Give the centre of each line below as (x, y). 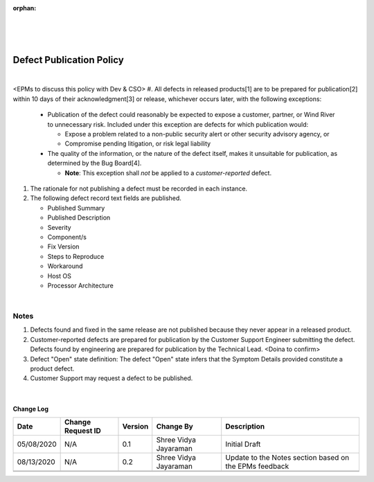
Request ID (83, 431)
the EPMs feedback (257, 466)
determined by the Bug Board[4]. (95, 163)
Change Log (30, 409)
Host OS (60, 276)
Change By (175, 427)
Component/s (67, 237)
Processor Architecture (80, 285)
